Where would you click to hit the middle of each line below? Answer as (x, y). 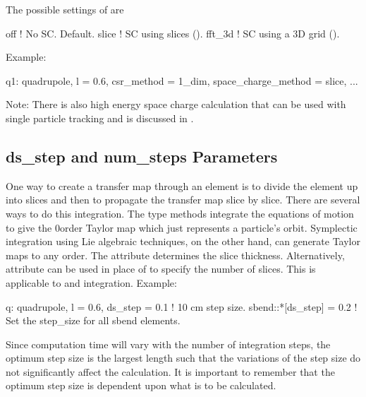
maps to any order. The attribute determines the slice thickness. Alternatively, (175, 255)
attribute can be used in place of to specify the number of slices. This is (161, 269)
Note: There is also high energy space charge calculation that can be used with (176, 104)
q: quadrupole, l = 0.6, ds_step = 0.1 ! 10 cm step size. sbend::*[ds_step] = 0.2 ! (182, 306)
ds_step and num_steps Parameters (142, 156)
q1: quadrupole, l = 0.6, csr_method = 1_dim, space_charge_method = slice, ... (182, 80)
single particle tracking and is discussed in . (100, 118)
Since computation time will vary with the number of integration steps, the (168, 344)
